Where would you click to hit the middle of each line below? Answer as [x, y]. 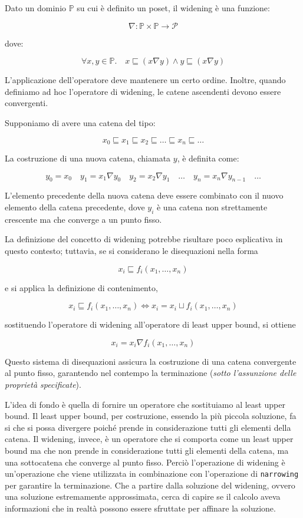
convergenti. [27, 103]
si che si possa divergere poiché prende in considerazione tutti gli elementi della [148, 427]
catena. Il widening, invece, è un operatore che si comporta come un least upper [149, 439]
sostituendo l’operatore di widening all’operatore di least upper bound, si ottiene [150, 324]
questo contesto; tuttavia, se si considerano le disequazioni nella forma [131, 250]
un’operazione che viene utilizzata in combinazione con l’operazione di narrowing [152, 474]
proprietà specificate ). [43, 384]
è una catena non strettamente [212, 207]
